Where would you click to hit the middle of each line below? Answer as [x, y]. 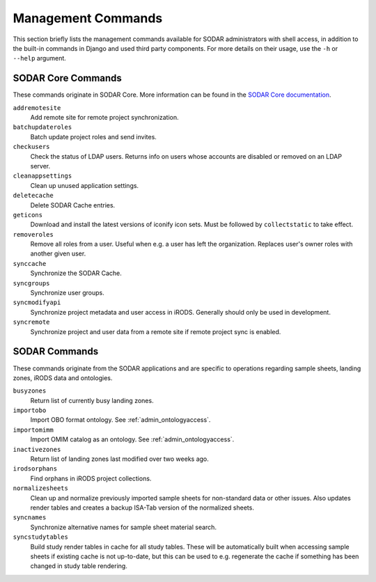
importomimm [33, 430]
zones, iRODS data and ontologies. [63, 378]
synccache [30, 264]
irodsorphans [35, 469]
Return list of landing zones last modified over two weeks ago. [119, 459]
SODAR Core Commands [67, 78]
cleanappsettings [42, 176]
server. [40, 166]
